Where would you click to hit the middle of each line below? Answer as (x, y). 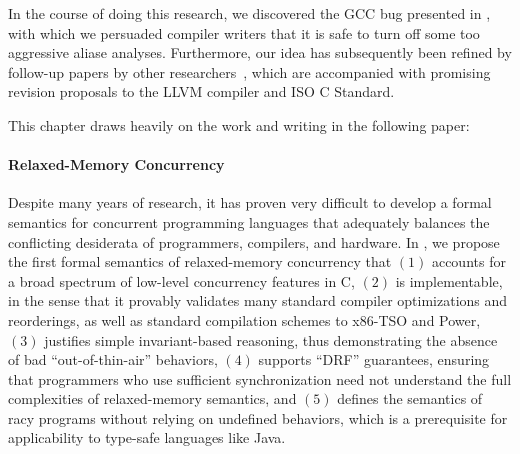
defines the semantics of (410, 398)
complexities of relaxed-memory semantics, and (152, 398)
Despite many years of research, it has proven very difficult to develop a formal (250, 202)
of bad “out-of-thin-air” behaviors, (113, 359)
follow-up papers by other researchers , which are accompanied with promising (249, 71)
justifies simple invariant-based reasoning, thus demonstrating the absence (271, 339)
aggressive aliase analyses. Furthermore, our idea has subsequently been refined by (260, 52)
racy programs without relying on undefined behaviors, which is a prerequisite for (258, 417)
